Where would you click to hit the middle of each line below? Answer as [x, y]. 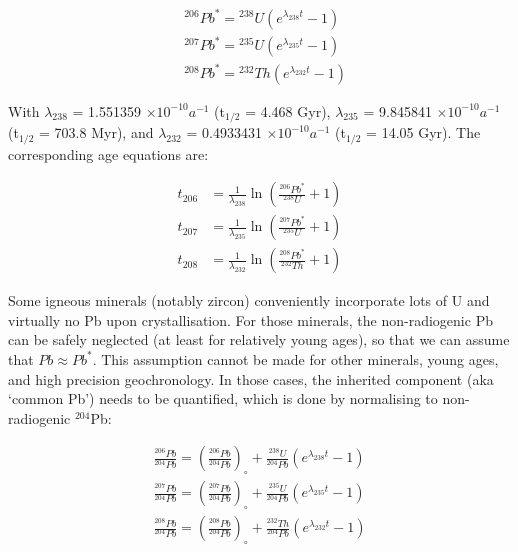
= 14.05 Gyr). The [423, 132]
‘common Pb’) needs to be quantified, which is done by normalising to [223, 398]
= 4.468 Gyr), [288, 110]
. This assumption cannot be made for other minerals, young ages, [295, 358]
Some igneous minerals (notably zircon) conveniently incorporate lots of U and [249, 300]
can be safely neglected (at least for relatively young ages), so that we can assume [259, 339]
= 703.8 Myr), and [96, 132]
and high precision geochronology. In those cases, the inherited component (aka [251, 378]
